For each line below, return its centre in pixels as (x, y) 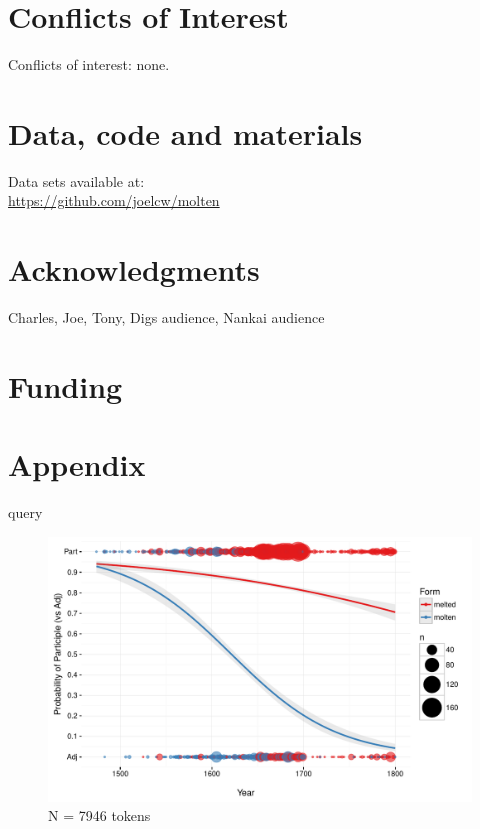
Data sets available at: (76, 180)
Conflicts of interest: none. (89, 64)
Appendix (77, 464)
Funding (65, 385)
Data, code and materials (185, 132)
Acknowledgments (134, 269)
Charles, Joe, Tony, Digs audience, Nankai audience (166, 317)
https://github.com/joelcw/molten (114, 200)
